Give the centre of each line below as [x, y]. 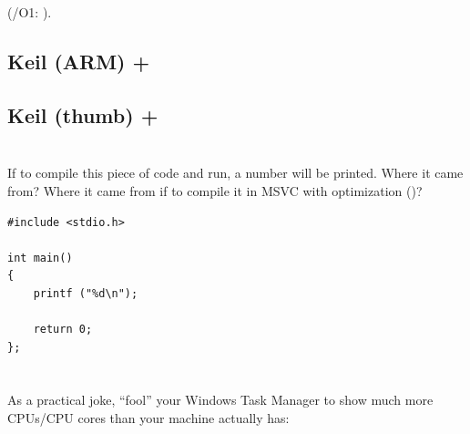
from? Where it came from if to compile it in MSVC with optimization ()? [215, 190]
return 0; [63, 330]
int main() [40, 258]
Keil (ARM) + [79, 61]
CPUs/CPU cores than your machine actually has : [148, 418]
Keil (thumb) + [83, 114]
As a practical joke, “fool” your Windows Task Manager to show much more [220, 400]
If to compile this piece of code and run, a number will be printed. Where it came [235, 173]
